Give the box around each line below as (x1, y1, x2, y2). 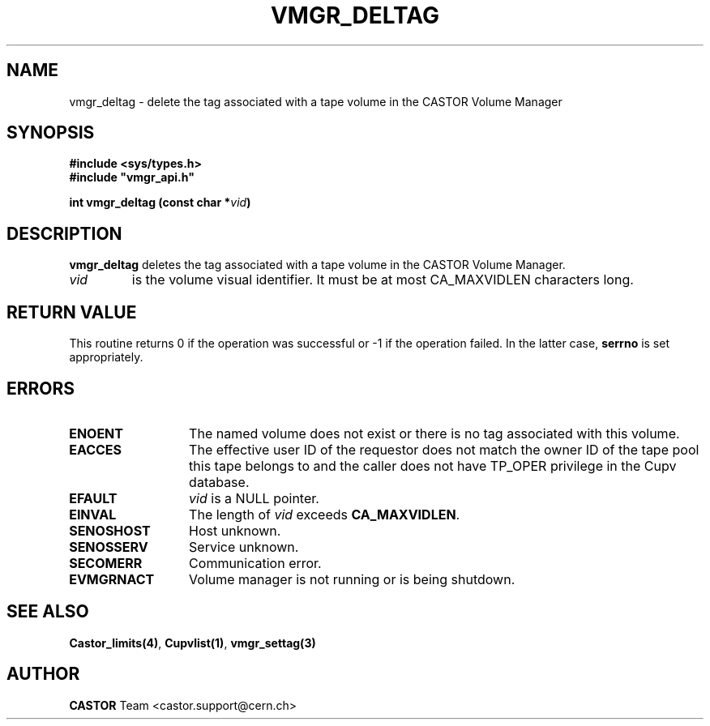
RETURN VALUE (6, 301, 137, 322)
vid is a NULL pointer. (189, 489, 319, 506)
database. (189, 473, 250, 490)
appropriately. (69, 350, 143, 365)
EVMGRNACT (69, 570, 155, 587)
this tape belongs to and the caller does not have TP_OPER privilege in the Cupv (189, 457, 677, 474)
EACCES (69, 441, 122, 458)
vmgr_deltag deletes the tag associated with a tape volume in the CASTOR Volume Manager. (69, 258, 566, 272)
